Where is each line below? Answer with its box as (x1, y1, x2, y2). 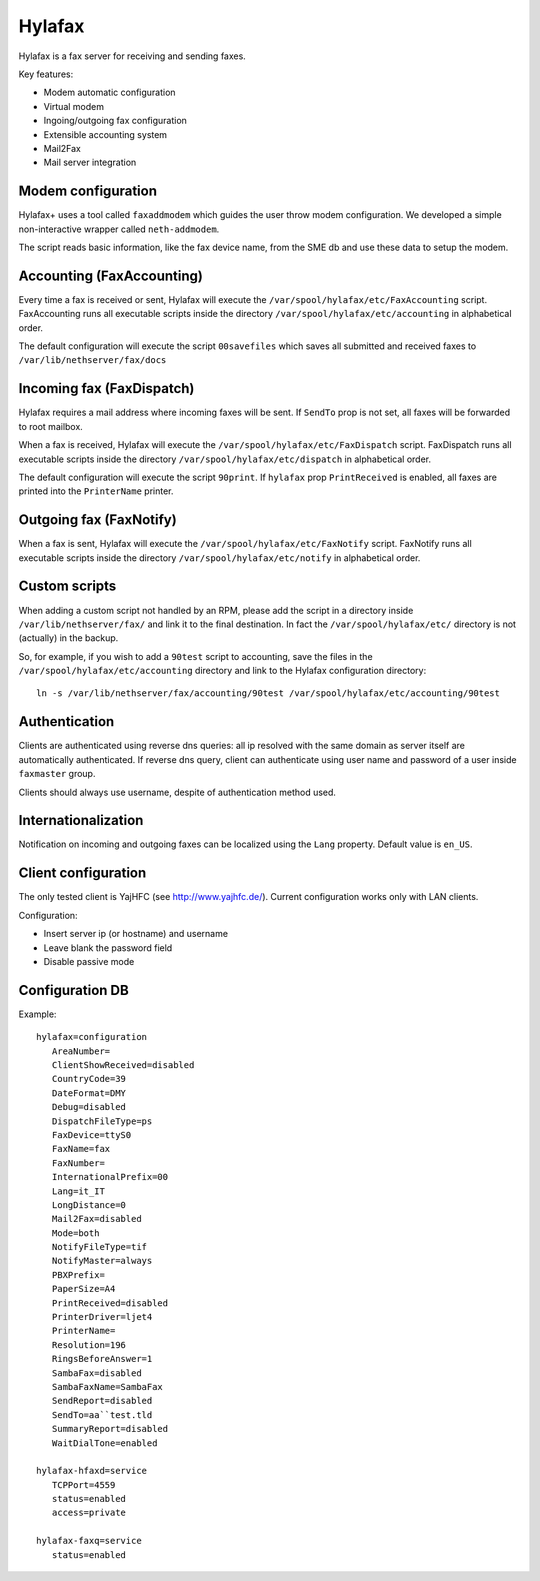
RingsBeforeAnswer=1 (51, 1353, 153, 1365)
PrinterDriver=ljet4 (51, 1311, 153, 1323)
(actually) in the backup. (18, 632, 119, 644)
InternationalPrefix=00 (51, 1171, 169, 1183)
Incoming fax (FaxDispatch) (18, 380, 195, 397)
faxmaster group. (18, 768, 96, 780)
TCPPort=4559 (51, 1479, 116, 1490)
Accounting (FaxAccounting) (18, 267, 204, 284)
